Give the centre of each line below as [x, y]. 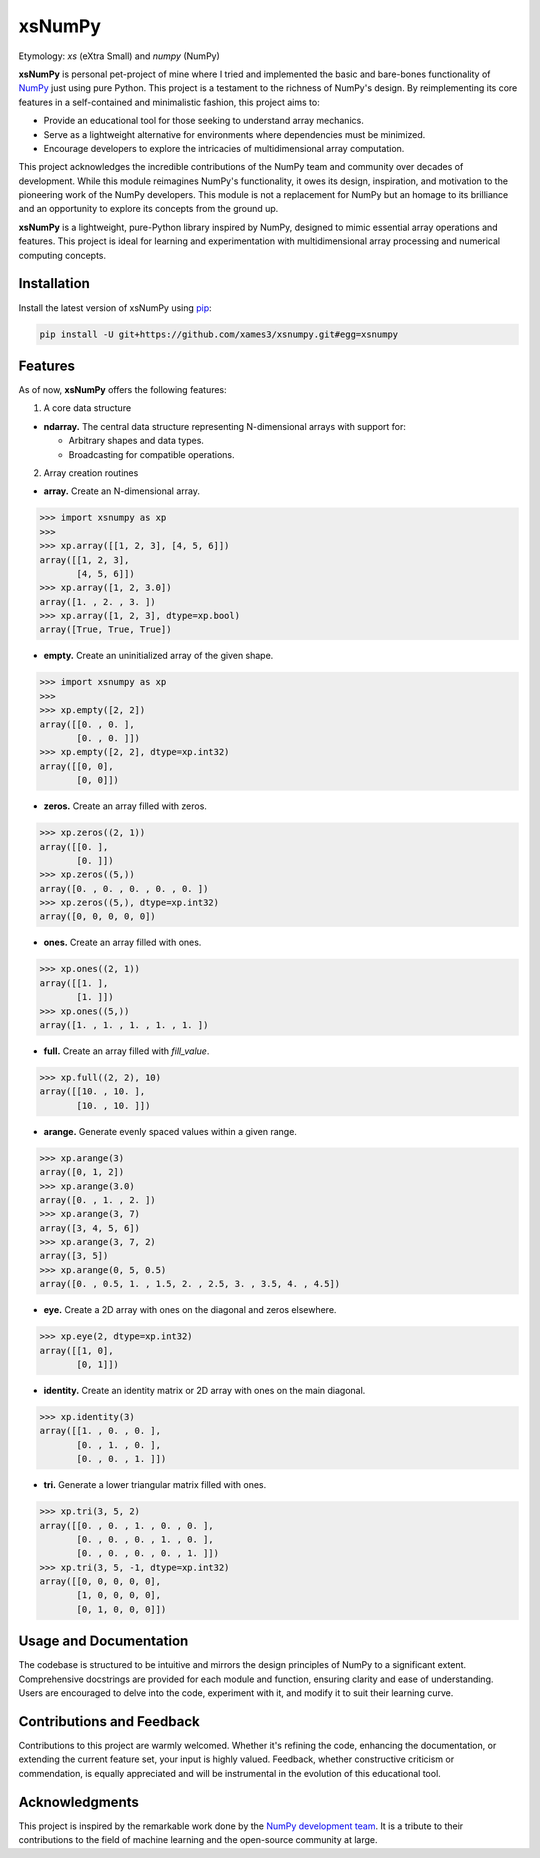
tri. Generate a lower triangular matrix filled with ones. [155, 1485]
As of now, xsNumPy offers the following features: [122, 390]
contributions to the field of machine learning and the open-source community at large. [198, 1840]
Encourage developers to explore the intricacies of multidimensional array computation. [224, 148]
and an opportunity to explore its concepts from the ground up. [148, 209]
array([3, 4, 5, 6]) [89, 1228]
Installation [54, 283]
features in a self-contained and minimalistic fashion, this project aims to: [169, 102]
